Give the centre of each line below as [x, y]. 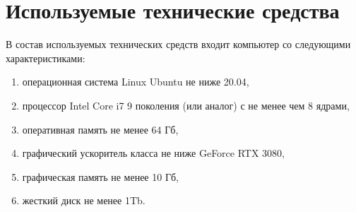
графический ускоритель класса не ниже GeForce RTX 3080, [154, 153]
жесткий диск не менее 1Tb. [84, 200]
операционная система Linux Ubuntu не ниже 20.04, [136, 82]
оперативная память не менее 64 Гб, [100, 129]
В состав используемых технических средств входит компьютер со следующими [178, 44]
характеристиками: [46, 58]
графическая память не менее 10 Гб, [101, 176]
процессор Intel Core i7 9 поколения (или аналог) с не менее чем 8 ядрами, [186, 105]
